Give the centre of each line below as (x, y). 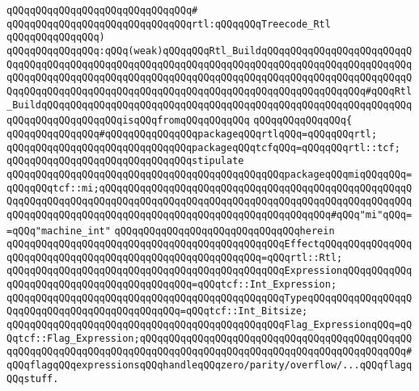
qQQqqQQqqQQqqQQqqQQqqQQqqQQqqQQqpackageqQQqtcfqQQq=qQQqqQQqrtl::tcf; (203, 147)
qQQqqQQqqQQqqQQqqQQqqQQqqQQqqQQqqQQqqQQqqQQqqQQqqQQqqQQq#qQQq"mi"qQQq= (209, 214)
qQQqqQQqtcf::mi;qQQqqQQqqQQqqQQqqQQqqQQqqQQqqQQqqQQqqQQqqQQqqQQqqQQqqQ (209, 188)
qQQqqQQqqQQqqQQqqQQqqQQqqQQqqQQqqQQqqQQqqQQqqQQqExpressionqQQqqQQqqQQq (209, 271)
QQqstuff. (33, 378)
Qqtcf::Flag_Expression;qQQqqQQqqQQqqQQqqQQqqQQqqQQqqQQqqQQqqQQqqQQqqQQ (209, 338)
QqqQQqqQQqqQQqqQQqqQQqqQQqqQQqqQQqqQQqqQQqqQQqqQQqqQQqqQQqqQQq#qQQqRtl (209, 91)
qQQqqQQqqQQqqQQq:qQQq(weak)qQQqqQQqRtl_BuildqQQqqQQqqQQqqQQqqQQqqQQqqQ (209, 50)
